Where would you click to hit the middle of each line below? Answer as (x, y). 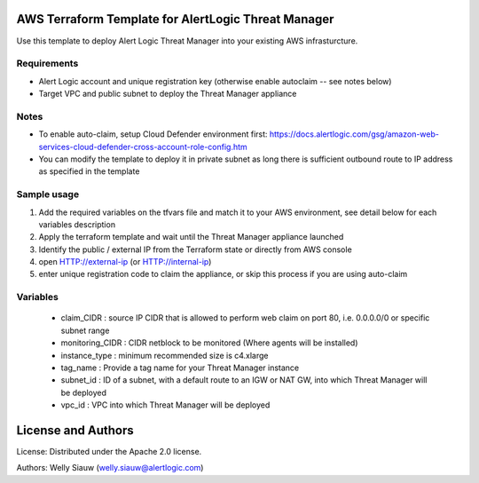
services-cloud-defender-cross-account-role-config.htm (143, 146)
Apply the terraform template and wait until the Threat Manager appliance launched (191, 237)
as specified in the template (89, 171)
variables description (77, 224)
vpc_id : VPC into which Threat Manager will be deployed (165, 405)
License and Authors (75, 430)
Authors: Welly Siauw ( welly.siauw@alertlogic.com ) (110, 468)
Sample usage (48, 194)
